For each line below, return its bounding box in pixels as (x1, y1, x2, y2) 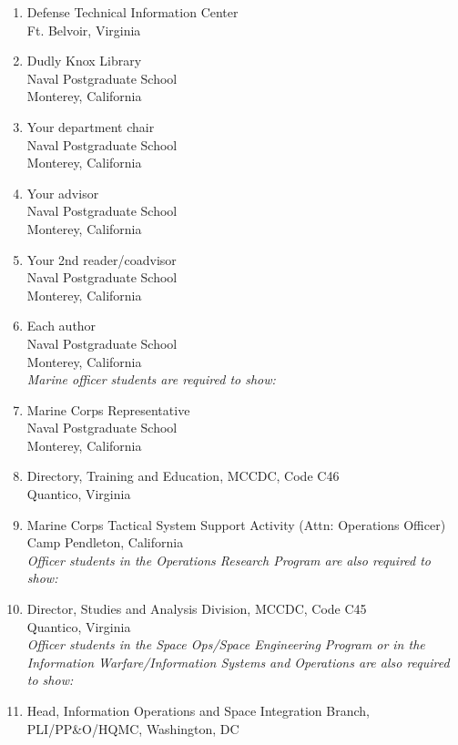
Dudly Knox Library (26, 51, 142, 70)
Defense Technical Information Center (26, 3, 239, 21)
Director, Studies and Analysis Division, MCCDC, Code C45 (26, 599, 367, 618)
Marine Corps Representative (26, 400, 190, 419)
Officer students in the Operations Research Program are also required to (26, 550, 432, 569)
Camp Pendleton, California (26, 533, 184, 552)
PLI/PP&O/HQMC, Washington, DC (26, 719, 239, 738)
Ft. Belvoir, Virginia (26, 20, 141, 39)
